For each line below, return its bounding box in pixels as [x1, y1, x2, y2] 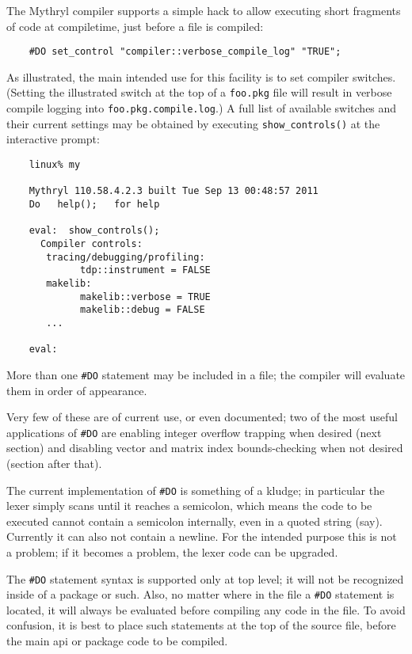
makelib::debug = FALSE [80, 304, 205, 316]
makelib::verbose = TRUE [80, 291, 211, 302]
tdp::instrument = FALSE [80, 264, 211, 276]
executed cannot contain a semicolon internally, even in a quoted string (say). [6, 512, 383, 529]
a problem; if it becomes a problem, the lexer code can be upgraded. [6, 543, 338, 560]
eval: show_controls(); [29, 225, 160, 237]
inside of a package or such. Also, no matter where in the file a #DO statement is [6, 586, 395, 603]
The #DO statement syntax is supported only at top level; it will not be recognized [6, 570, 404, 587]
